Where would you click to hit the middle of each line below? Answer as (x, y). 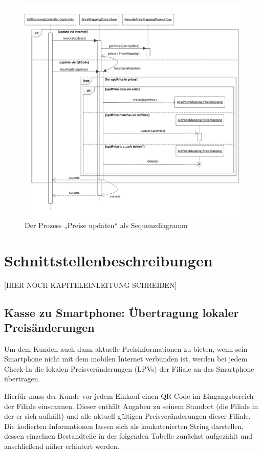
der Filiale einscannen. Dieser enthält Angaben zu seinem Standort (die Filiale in (131, 406)
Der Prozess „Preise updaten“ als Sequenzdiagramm (106, 225)
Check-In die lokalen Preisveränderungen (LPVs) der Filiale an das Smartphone (129, 368)
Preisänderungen (49, 327)
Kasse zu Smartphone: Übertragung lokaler (122, 312)
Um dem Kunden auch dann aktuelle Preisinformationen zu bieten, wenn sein (126, 348)
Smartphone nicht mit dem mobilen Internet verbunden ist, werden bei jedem (126, 359)
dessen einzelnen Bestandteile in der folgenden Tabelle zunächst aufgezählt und (128, 436)
